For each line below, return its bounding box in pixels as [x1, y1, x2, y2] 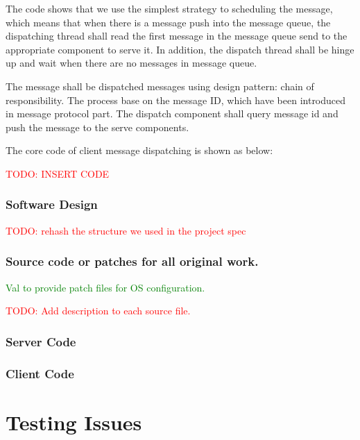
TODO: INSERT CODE [6, 166, 110, 180]
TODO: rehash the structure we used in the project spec [6, 223, 246, 237]
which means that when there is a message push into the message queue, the [6, 15, 331, 29]
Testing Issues [6, 407, 142, 436]
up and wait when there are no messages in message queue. [6, 56, 257, 70]
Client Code [6, 364, 74, 382]
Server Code [6, 332, 76, 350]
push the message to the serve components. [6, 119, 189, 134]
